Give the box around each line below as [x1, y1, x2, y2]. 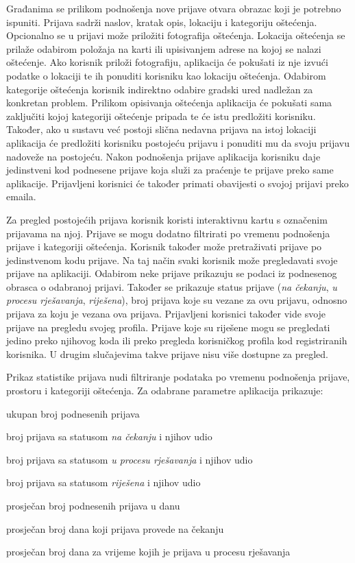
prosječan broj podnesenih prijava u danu [6, 499, 180, 512]
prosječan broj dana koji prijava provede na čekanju [6, 521, 224, 536]
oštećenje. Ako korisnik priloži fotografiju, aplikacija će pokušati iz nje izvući [6, 55, 328, 69]
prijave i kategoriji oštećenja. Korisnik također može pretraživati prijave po [6, 239, 322, 254]
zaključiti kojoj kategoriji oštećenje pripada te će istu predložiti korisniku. [6, 108, 316, 123]
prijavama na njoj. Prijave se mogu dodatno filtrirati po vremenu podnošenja [6, 226, 330, 240]
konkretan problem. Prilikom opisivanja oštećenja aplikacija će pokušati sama [6, 95, 332, 110]
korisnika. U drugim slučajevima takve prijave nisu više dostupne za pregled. [6, 346, 328, 361]
